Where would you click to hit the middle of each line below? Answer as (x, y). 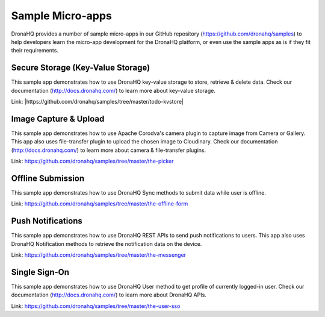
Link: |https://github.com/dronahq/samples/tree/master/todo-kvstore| (97, 102)
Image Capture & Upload (58, 118)
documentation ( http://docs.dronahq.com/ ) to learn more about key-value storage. (113, 90)
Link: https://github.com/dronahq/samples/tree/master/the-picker (92, 161)
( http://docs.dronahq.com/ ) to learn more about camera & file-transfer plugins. (109, 150)
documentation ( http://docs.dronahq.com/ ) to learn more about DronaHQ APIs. (109, 295)
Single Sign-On (40, 272)
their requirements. (35, 51)
